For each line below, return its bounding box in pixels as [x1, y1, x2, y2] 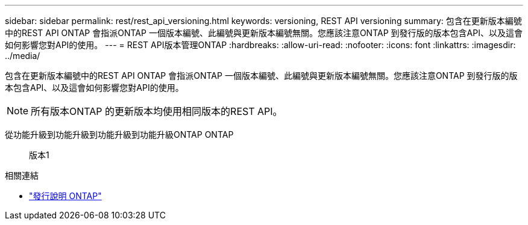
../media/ [5, 51, 40, 61]
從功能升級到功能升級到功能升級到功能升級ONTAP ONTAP [5, 129, 234, 140]
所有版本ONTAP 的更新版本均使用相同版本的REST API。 [31, 105, 283, 117]
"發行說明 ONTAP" [29, 191, 102, 201]
